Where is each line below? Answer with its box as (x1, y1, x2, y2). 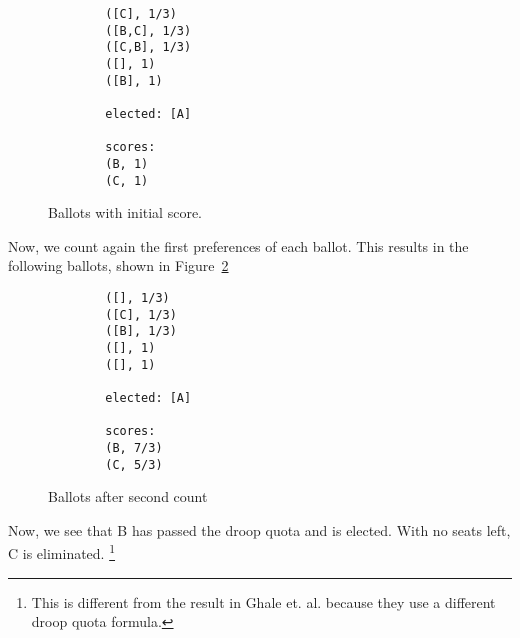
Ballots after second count (48, 486, 208, 507)
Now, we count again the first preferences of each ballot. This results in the (8, 235, 469, 256)
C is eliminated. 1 (8, 540, 116, 564)
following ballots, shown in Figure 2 (8, 255, 229, 276)
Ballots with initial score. (48, 202, 202, 223)
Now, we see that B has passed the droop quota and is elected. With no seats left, (8, 519, 511, 540)
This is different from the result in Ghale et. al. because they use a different (31, 591, 496, 612)
